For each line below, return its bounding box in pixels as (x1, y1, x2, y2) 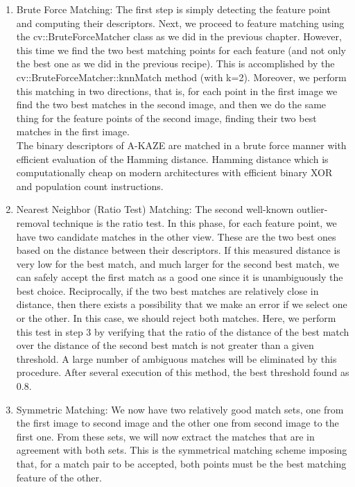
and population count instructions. (16, 178, 164, 193)
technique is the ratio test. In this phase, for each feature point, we (52, 215, 337, 230)
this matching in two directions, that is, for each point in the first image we (16, 83, 338, 98)
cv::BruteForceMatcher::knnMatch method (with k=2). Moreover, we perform (16, 69, 347, 84)
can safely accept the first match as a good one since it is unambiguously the (16, 270, 343, 284)
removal (16, 215, 50, 230)
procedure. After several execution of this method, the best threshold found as (16, 365, 349, 379)
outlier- (296, 202, 328, 216)
